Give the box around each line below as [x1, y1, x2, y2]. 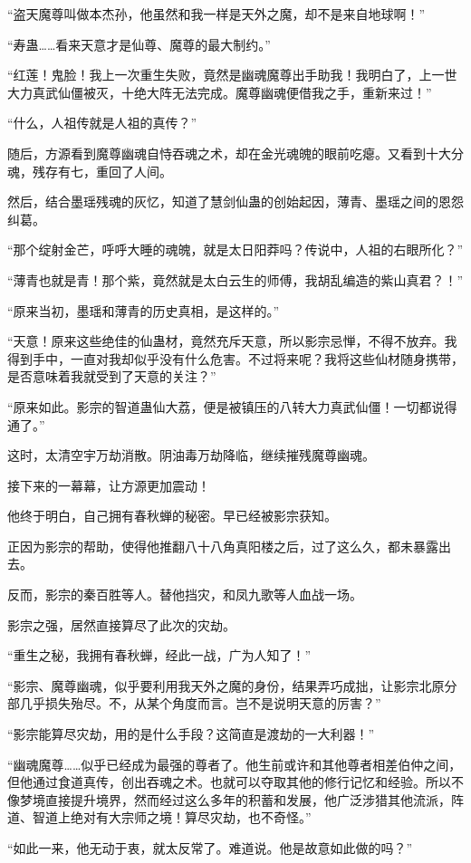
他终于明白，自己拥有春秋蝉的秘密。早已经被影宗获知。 [7, 506, 337, 525]
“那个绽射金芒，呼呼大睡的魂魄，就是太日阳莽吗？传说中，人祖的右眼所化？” [7, 240, 464, 259]
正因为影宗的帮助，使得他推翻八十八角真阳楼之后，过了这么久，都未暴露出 [7, 536, 451, 555]
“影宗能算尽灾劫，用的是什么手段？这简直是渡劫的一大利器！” [7, 724, 375, 743]
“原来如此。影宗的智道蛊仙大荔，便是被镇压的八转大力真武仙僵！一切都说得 [7, 397, 457, 416]
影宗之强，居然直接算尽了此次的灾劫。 [7, 615, 235, 634]
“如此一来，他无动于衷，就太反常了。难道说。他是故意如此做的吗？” [7, 839, 413, 857]
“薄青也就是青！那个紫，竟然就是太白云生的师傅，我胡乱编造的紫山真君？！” [7, 270, 464, 289]
